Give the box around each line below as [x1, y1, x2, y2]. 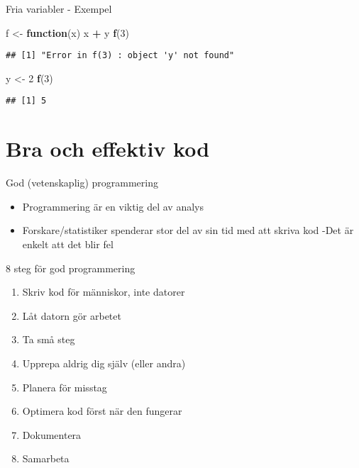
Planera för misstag [22, 379, 107, 394]
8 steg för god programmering [6, 260, 136, 275]
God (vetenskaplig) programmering [6, 175, 158, 190]
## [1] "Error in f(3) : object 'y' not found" [6, 50, 235, 61]
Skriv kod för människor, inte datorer [22, 284, 185, 299]
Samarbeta [22, 451, 70, 466]
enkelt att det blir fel [22, 237, 114, 251]
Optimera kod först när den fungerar [22, 403, 182, 418]
